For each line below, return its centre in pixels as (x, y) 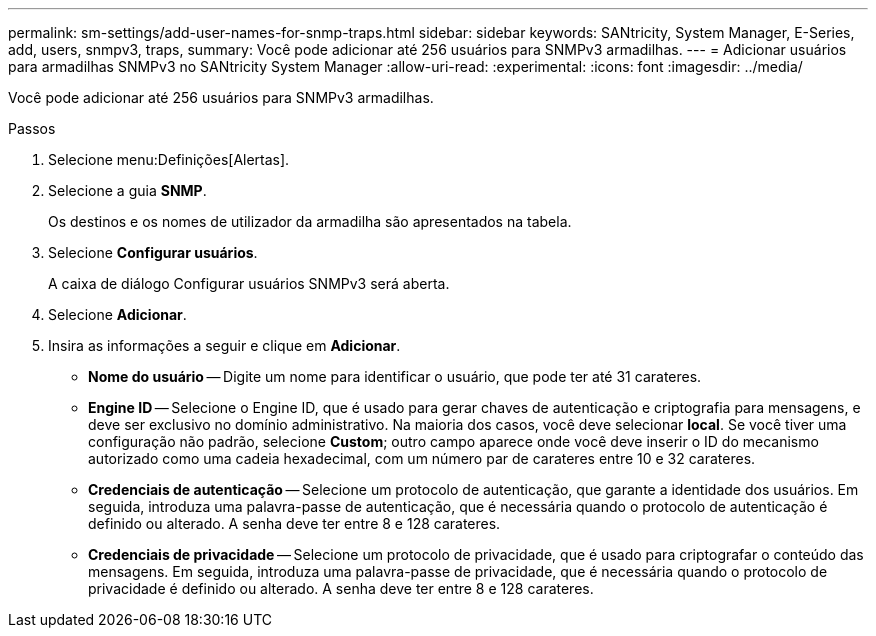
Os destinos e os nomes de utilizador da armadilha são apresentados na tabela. (310, 221)
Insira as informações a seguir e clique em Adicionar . (224, 345)
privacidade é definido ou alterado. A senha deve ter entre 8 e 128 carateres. (341, 588)
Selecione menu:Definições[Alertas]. (169, 159)
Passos (32, 128)
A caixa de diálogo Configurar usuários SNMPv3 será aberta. (249, 283)
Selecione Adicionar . (117, 314)
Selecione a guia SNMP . (127, 190)
